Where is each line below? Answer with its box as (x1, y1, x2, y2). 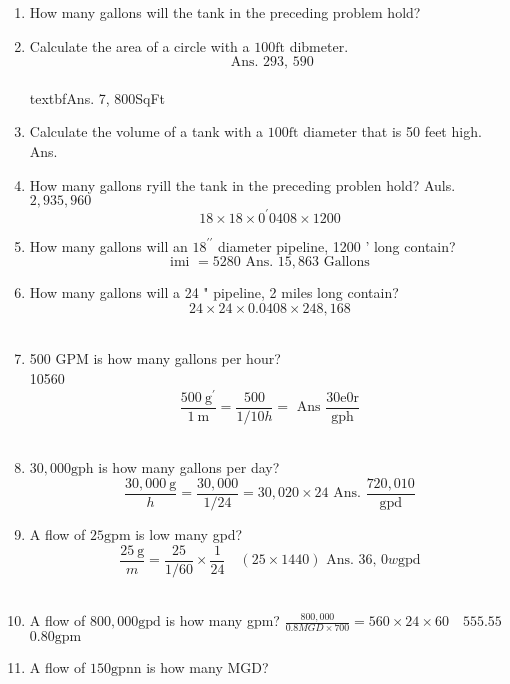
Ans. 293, (230, 55, 289, 70)
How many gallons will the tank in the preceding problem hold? (29, 2, 421, 22)
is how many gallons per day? (98, 457, 280, 478)
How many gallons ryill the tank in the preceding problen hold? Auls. (29, 174, 456, 195)
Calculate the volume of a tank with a (29, 121, 264, 142)
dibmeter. (289, 35, 349, 56)
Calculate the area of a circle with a (29, 35, 250, 56)
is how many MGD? (146, 657, 269, 678)
